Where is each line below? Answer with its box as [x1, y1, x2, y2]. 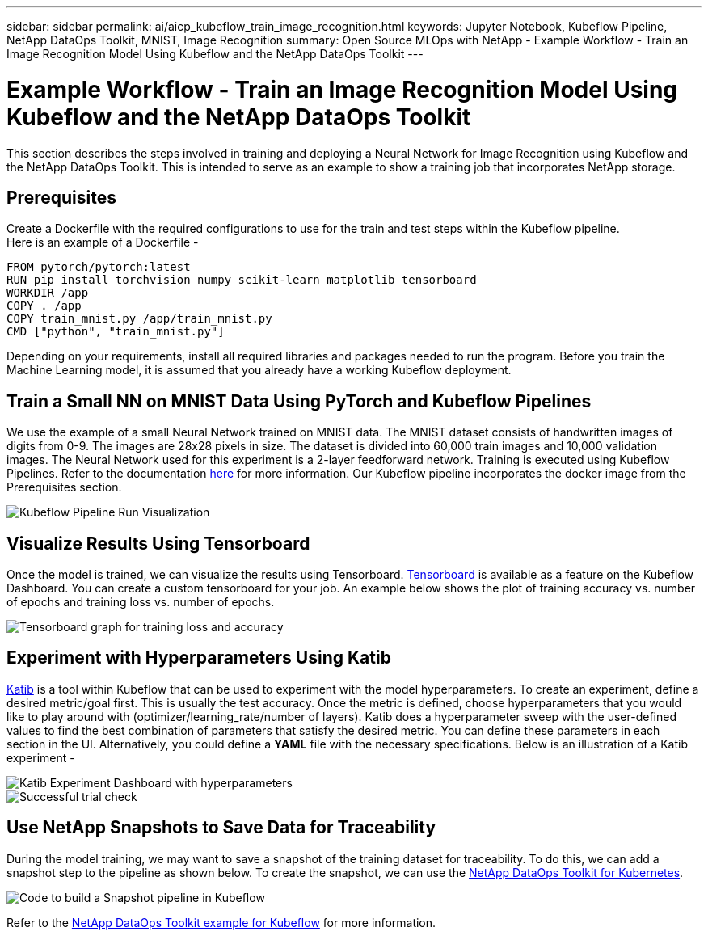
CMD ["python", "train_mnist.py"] [6, 325, 225, 339]
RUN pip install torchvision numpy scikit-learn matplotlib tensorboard [6, 273, 477, 287]
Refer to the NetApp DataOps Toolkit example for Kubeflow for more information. [6, 915, 436, 930]
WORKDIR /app [6, 286, 89, 300]
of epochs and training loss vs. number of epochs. [6, 595, 275, 609]
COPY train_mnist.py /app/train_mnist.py [6, 312, 272, 326]
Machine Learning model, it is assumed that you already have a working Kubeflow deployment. [6, 363, 512, 377]
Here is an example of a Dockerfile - [6, 235, 199, 250]
